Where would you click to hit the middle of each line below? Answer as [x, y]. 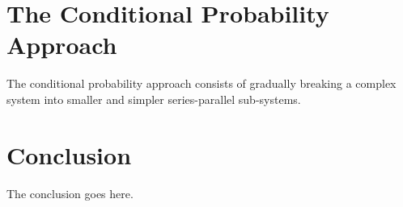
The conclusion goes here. [70, 193]
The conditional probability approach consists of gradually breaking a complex [201, 83]
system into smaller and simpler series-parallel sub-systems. [154, 99]
